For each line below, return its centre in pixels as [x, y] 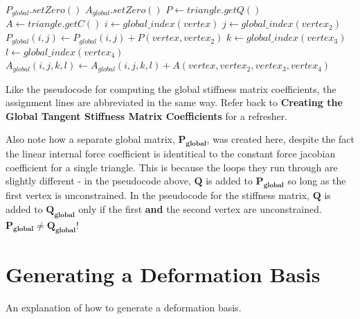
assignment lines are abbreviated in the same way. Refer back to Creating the [174, 102]
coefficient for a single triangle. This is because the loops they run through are [172, 167]
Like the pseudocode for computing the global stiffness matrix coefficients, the [171, 88]
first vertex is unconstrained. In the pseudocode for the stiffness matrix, [158, 195]
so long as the [317, 181]
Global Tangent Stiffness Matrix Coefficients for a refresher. [147, 115]
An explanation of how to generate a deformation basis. [124, 308]
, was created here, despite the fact [280, 139]
